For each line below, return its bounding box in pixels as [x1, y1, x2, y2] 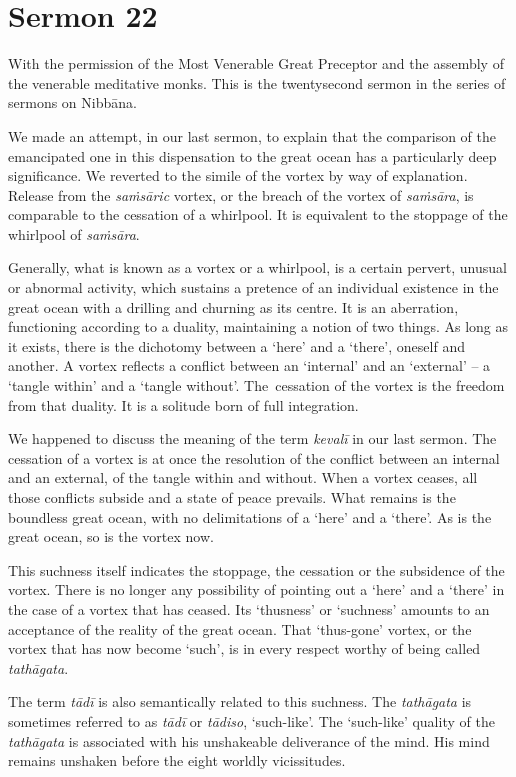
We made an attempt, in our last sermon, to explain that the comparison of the [8, 125, 497, 146]
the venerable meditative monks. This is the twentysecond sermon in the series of [8, 72, 506, 93]
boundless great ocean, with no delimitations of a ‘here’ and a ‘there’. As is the [8, 506, 492, 527]
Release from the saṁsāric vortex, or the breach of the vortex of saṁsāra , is [8, 184, 474, 205]
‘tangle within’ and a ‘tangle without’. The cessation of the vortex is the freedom [8, 375, 505, 396]
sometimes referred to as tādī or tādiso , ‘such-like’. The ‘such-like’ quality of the [8, 710, 495, 731]
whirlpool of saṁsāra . [8, 223, 140, 244]
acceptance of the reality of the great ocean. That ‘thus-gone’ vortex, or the [8, 618, 472, 639]
